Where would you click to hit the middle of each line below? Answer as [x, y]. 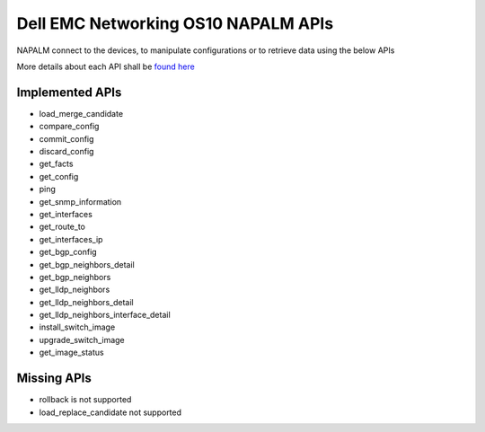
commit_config [66, 138]
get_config [59, 176]
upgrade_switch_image [82, 339]
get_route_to [62, 227]
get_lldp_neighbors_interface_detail [105, 315]
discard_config [66, 152]
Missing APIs [54, 379]
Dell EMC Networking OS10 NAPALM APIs [175, 23]
